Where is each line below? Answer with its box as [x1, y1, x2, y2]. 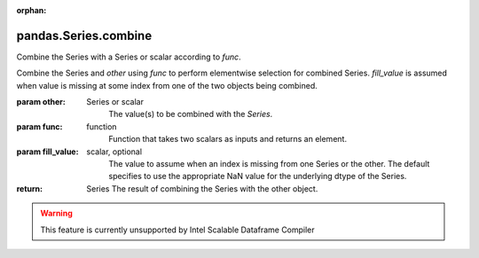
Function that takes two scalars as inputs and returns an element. [108, 134, 348, 145]
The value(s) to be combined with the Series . [108, 109, 273, 120]
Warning [40, 208, 73, 219]
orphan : [16, 5, 47, 15]
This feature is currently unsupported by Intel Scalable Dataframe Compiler [40, 224, 315, 235]
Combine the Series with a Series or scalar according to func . [16, 51, 241, 62]
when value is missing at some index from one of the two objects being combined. [16, 80, 318, 90]
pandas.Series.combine [16, 27, 153, 43]
